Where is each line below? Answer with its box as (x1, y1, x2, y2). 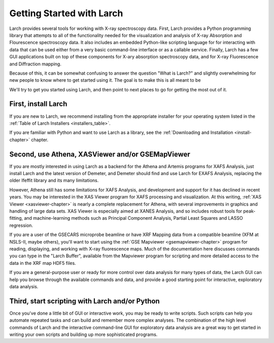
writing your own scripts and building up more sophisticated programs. (9, 331, 158, 337)
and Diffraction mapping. (9, 61, 62, 67)
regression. (9, 222, 33, 228)
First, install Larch (9, 99, 67, 109)
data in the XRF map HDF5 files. (9, 260, 76, 266)
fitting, (9, 215, 23, 221)
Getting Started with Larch (9, 8, 123, 19)
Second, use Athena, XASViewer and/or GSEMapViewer (9, 150, 190, 158)
